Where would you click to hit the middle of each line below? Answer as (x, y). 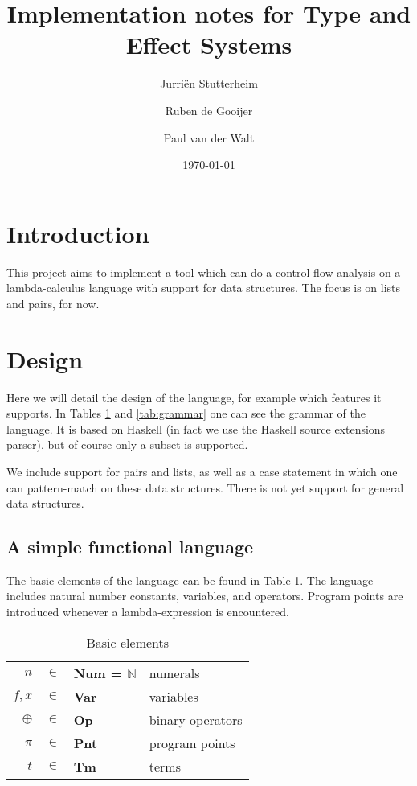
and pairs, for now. (53, 303)
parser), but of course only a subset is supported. (127, 444)
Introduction (78, 233)
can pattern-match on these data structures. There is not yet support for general (205, 487)
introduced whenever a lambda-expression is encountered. (148, 612)
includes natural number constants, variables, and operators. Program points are (205, 596)
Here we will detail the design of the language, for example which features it (194, 397)
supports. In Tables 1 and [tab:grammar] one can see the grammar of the (186, 413)
